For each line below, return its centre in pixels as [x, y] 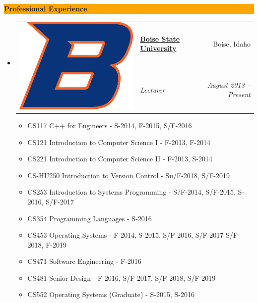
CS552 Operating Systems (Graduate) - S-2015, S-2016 [111, 294]
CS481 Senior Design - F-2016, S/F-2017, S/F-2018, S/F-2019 [122, 278]
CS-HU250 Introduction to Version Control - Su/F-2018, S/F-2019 [129, 175]
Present [239, 94]
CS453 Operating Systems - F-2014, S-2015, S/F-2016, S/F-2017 [126, 235]
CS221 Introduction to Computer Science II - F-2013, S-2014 [120, 159]
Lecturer [153, 89]
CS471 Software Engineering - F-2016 [84, 261]
